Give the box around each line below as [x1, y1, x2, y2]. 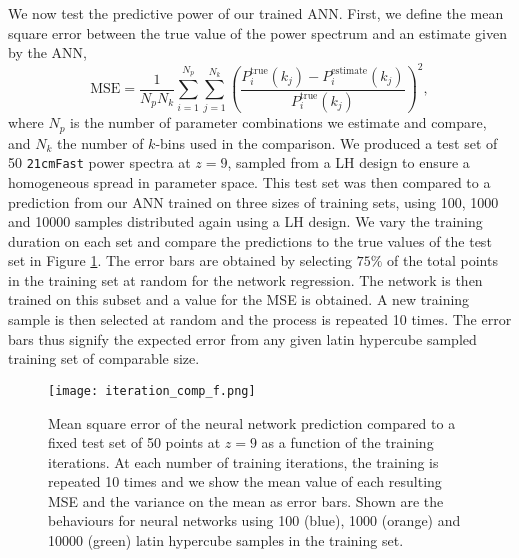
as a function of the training [261, 432, 434, 453]
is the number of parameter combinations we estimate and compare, [70, 112, 487, 133]
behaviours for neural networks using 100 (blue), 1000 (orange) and [48, 510, 461, 531]
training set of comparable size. [8, 348, 200, 369]
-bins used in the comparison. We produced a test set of [155, 132, 498, 153]
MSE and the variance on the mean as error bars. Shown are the [48, 490, 444, 511]
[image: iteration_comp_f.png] [48, 383, 256, 398]
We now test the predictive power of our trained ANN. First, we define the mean [8, 3, 504, 23]
